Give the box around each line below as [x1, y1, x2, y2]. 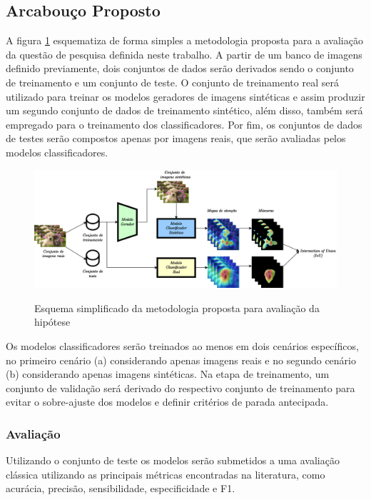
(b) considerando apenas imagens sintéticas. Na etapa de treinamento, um [6, 366, 330, 381]
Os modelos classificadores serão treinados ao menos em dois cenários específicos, [6, 338, 359, 353]
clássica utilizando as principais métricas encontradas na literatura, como [6, 466, 325, 481]
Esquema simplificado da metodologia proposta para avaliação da [34, 300, 320, 315]
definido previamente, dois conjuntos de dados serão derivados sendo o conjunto [6, 61, 354, 76]
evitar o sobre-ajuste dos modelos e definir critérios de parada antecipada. [6, 394, 329, 409]
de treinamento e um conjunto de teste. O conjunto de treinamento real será [6, 74, 339, 89]
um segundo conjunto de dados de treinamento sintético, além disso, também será [6, 103, 363, 118]
